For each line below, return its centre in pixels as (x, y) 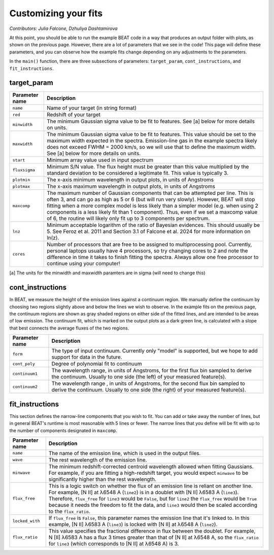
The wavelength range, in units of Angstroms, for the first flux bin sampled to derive (152, 371)
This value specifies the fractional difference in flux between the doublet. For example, (152, 531)
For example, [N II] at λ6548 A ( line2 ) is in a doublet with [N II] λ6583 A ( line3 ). (144, 492)
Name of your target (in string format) (92, 108)
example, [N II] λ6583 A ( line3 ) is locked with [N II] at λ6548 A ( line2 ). (133, 524)
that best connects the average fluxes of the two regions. (69, 328)
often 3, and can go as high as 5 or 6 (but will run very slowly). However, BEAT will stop (151, 200)
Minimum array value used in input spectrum (100, 160)
